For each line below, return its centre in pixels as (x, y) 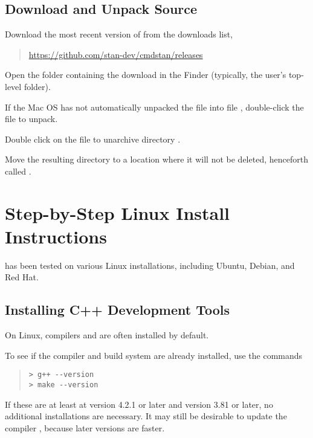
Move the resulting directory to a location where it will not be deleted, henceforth (156, 159)
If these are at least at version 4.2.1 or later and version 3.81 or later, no (139, 404)
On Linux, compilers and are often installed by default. (107, 335)
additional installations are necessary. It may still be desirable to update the (146, 416)
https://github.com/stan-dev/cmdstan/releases (116, 54)
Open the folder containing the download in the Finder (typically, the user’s (146, 75)
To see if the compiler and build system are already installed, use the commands (154, 355)
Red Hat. (22, 277)
